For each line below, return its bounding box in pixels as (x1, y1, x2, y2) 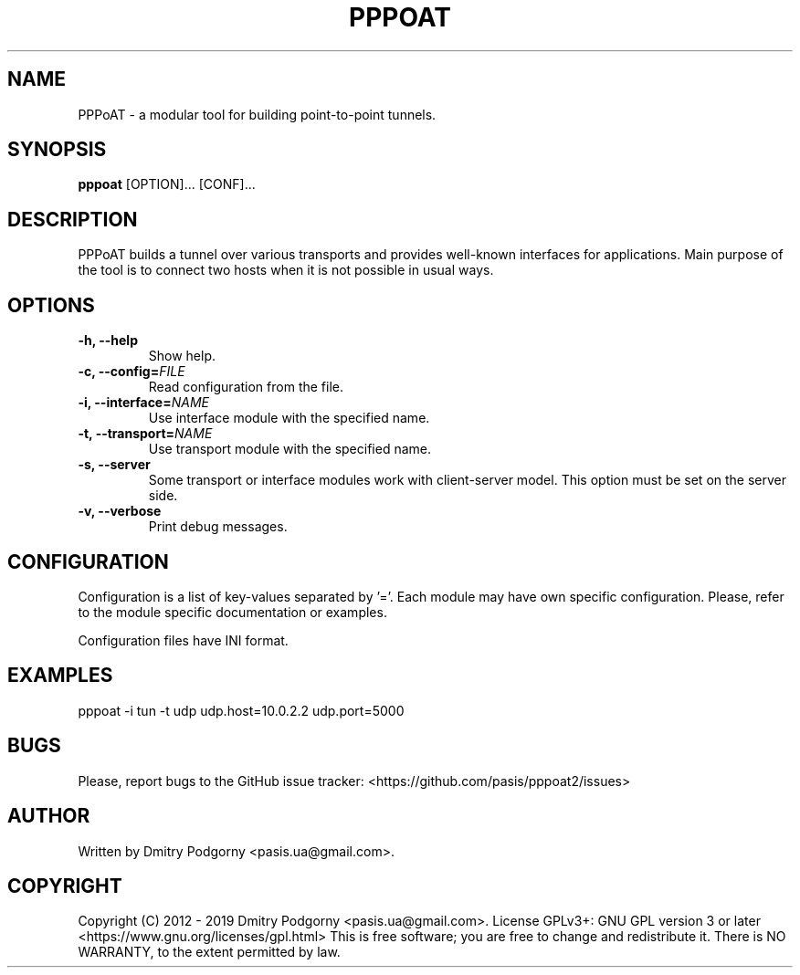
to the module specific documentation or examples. (78, 603, 387, 620)
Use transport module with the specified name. (148, 441, 431, 457)
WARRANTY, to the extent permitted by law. (78, 944, 341, 960)
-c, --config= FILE (78, 363, 185, 380)
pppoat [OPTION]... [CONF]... (78, 176, 256, 193)
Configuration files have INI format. (78, 632, 289, 648)
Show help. (148, 348, 216, 364)
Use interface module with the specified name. (148, 410, 430, 426)
